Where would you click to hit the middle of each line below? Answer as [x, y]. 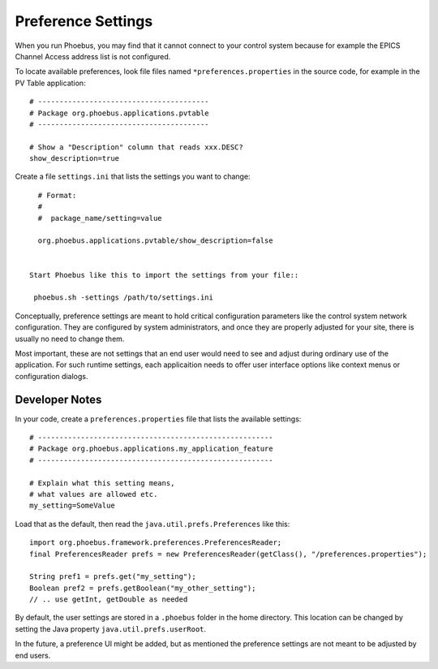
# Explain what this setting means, [102, 483]
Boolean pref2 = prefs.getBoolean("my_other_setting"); [143, 588]
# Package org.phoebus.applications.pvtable [120, 113]
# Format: [57, 195]
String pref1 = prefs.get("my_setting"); [113, 577]
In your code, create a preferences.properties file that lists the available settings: [158, 419]
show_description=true [75, 159]
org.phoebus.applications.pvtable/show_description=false [155, 241]
